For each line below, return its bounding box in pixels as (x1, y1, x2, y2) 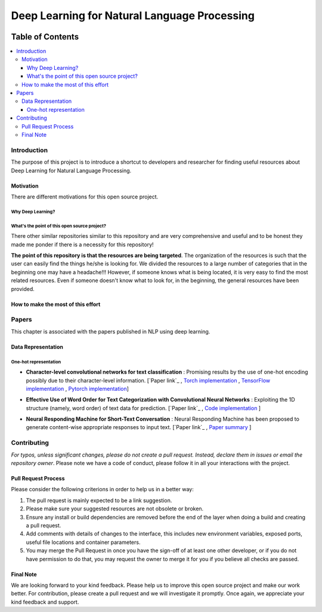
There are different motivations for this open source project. (11, 193, 159, 200)
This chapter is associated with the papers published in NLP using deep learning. (11, 328, 210, 335)
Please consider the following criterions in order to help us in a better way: (11, 486, 194, 493)
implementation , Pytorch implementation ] (26, 385, 129, 392)
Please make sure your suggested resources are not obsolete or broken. (26, 505, 204, 512)
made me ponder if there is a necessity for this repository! (11, 241, 154, 248)
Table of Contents (11, 32, 79, 42)
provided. (11, 285, 35, 292)
